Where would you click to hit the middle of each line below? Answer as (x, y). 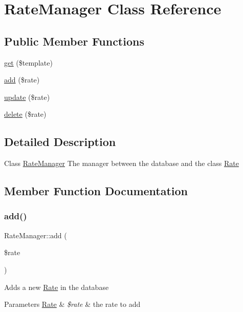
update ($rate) (27, 97)
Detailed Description (60, 142)
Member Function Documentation (96, 191)
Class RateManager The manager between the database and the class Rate (121, 163)
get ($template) (28, 62)
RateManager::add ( (36, 235)
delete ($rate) (25, 114)
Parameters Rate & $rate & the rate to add (72, 304)
